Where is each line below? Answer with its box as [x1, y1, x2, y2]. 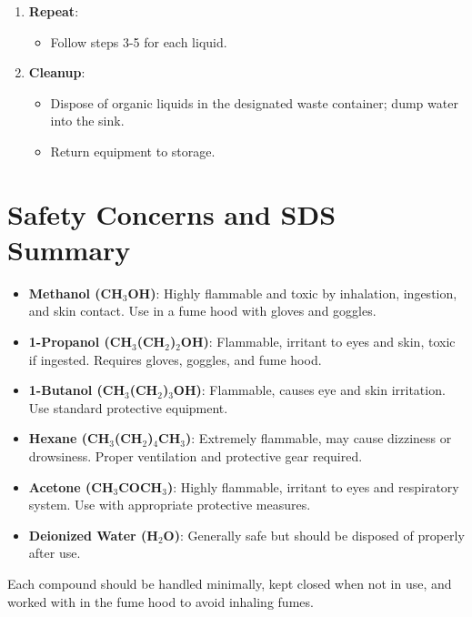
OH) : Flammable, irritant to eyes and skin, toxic [180, 332, 456, 351]
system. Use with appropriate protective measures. [28, 495, 311, 514]
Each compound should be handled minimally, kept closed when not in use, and [7, 574, 452, 592]
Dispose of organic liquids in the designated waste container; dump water [50, 93, 458, 112]
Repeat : [28, 2, 79, 20]
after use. [28, 543, 81, 562]
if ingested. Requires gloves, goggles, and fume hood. [28, 349, 322, 369]
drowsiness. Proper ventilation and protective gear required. [28, 447, 363, 466]
